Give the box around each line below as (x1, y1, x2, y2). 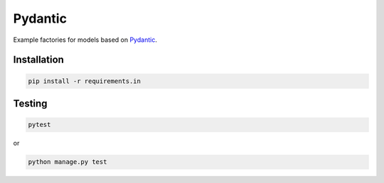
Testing (13, 97, 48, 109)
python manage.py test (28, 158, 107, 166)
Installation (13, 54, 64, 66)
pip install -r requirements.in (28, 77, 142, 85)
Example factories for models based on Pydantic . (13, 35, 158, 44)
